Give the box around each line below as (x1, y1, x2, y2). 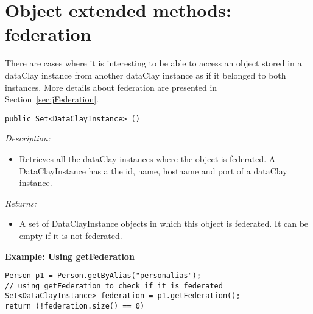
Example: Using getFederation (5, 249, 135, 262)
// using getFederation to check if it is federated (5, 281, 223, 290)
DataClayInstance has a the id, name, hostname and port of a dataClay (19, 164, 287, 177)
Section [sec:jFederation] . (5, 93, 99, 105)
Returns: (5, 196, 37, 209)
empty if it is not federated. (19, 229, 122, 241)
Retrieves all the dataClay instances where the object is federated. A (19, 152, 276, 165)
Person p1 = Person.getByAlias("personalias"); (5, 271, 202, 280)
